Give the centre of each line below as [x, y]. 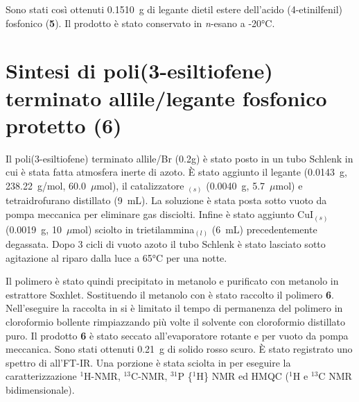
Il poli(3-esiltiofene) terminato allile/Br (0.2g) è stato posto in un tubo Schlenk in [179, 158]
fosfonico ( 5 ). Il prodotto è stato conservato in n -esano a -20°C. [140, 23]
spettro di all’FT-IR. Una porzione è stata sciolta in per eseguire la [148, 362]
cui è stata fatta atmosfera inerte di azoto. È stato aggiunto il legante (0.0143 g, [176, 172]
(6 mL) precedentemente [264, 229]
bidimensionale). [40, 389]
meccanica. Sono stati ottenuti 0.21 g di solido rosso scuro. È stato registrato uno [179, 349]
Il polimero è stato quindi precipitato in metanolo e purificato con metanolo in [172, 281]
